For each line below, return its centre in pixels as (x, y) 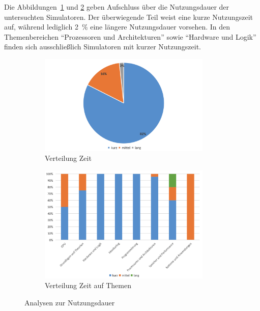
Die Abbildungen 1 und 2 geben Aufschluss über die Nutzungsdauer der (117, 7)
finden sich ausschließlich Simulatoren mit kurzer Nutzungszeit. (103, 47)
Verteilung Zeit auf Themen (88, 285)
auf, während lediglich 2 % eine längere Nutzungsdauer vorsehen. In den (117, 27)
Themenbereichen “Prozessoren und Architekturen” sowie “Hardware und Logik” (130, 36)
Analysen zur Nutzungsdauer (70, 302)
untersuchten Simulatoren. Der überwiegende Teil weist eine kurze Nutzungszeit (129, 17)
